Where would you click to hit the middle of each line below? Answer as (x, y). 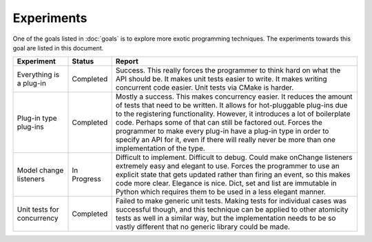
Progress (86, 179)
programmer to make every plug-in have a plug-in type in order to (222, 131)
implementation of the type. (161, 148)
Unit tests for (38, 210)
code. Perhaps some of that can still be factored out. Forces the (219, 123)
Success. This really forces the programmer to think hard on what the (228, 70)
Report (127, 61)
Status (83, 61)
